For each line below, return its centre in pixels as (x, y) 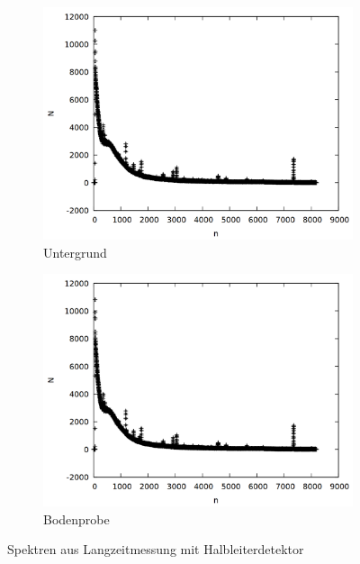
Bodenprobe (76, 519)
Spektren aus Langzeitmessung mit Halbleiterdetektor (156, 549)
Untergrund (75, 252)
